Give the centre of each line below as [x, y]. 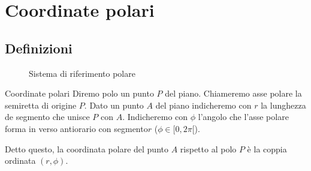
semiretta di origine [41, 105]
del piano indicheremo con [203, 105]
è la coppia [267, 148]
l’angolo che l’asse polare [243, 117]
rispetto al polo [208, 148]
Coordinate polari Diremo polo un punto [79, 93]
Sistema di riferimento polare [82, 73]
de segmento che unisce [47, 117]
